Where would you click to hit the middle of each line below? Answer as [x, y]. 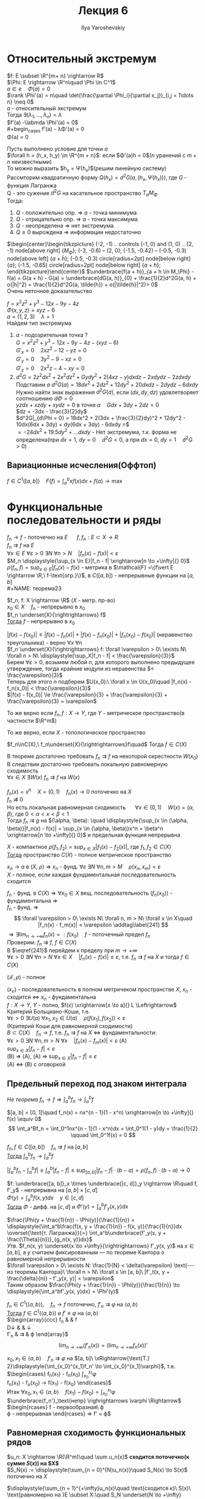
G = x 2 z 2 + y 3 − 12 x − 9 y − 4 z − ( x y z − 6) [67, 342]
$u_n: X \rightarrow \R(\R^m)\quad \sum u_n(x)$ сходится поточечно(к [98, 1457]
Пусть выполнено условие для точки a [58, 149]
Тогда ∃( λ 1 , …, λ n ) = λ [34, 115]
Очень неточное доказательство [50, 291]
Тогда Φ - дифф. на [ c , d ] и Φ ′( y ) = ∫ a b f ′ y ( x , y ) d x [68, 1207]
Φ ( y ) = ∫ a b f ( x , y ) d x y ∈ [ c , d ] [45, 1198]
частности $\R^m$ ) [32, 721]
